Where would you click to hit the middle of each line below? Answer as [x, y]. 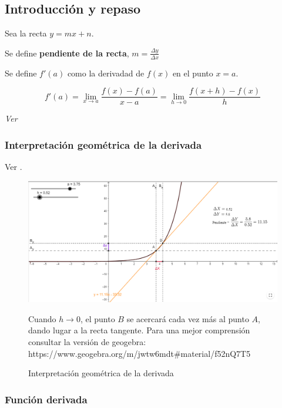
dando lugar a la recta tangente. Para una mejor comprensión [139, 330]
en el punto [193, 73]
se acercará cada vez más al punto [188, 318]
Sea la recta [26, 33]
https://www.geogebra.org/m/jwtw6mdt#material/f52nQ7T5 [140, 353]
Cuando [42, 318]
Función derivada [46, 399]
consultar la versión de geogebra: [87, 342]
